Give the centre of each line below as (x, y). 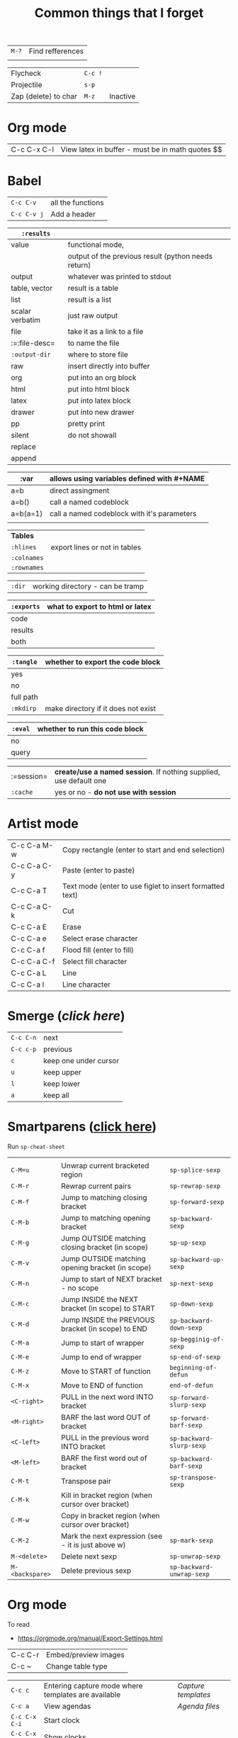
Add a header (73, 214)
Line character (87, 985)
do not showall (92, 435)
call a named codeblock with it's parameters (123, 514)
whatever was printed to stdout (119, 276)
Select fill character (95, 961)
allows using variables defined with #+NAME (127, 478)
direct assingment (79, 490)
